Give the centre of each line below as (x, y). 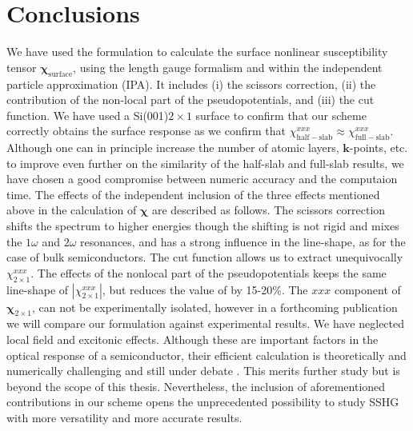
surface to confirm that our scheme (281, 115)
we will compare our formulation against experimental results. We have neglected (206, 323)
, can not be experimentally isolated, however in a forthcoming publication (215, 307)
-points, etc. (379, 148)
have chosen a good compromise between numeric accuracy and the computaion (202, 179)
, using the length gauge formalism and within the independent (228, 67)
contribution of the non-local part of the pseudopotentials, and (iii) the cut (190, 100)
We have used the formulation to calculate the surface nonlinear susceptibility (197, 52)
